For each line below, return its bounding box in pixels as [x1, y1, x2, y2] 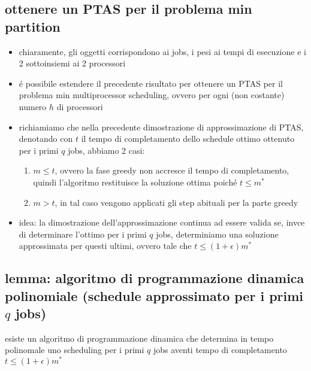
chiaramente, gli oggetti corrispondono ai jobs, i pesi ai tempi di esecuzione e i [19, 45, 306, 57]
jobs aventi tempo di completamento [153, 343, 287, 356]
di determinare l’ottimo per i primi [19, 227, 147, 240]
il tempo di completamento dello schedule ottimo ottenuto [81, 132, 295, 145]
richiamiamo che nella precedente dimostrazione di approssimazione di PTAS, [19, 120, 304, 133]
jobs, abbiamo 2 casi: [68, 144, 145, 156]
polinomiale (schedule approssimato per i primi [5, 286, 304, 305]
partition [5, 17, 61, 35]
